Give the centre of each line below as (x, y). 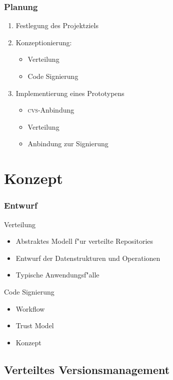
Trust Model (35, 325)
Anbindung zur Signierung (68, 144)
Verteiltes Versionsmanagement (87, 369)
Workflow (30, 308)
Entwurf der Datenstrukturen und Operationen (88, 258)
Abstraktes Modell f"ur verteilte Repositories (84, 241)
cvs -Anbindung (51, 110)
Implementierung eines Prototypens (70, 93)
